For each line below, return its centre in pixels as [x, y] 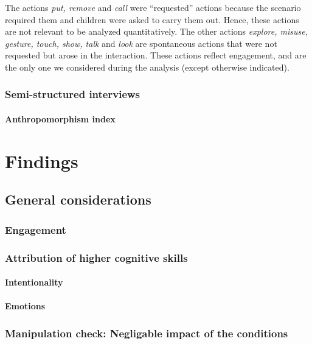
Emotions [25, 306]
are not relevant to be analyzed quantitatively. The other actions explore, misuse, [156, 31]
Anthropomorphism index [60, 119]
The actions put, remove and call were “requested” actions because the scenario [153, 7]
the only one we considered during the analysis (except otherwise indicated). [147, 67]
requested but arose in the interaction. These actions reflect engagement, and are [156, 55]
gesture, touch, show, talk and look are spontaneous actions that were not [141, 43]
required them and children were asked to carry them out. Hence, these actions [152, 19]
